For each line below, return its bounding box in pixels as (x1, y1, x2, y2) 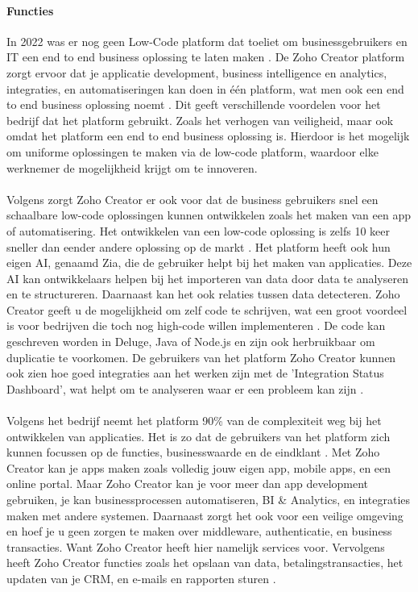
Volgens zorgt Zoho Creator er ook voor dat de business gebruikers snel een (6, 190, 379, 207)
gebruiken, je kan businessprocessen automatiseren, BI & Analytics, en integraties (6, 491, 411, 508)
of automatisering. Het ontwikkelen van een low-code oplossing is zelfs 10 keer (6, 222, 391, 239)
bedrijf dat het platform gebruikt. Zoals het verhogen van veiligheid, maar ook (6, 111, 394, 128)
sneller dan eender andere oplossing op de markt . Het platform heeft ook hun (6, 238, 391, 255)
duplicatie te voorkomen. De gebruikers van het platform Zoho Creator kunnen (6, 348, 396, 365)
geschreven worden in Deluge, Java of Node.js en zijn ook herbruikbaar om (6, 333, 375, 350)
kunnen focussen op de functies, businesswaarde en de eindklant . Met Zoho (6, 444, 380, 461)
